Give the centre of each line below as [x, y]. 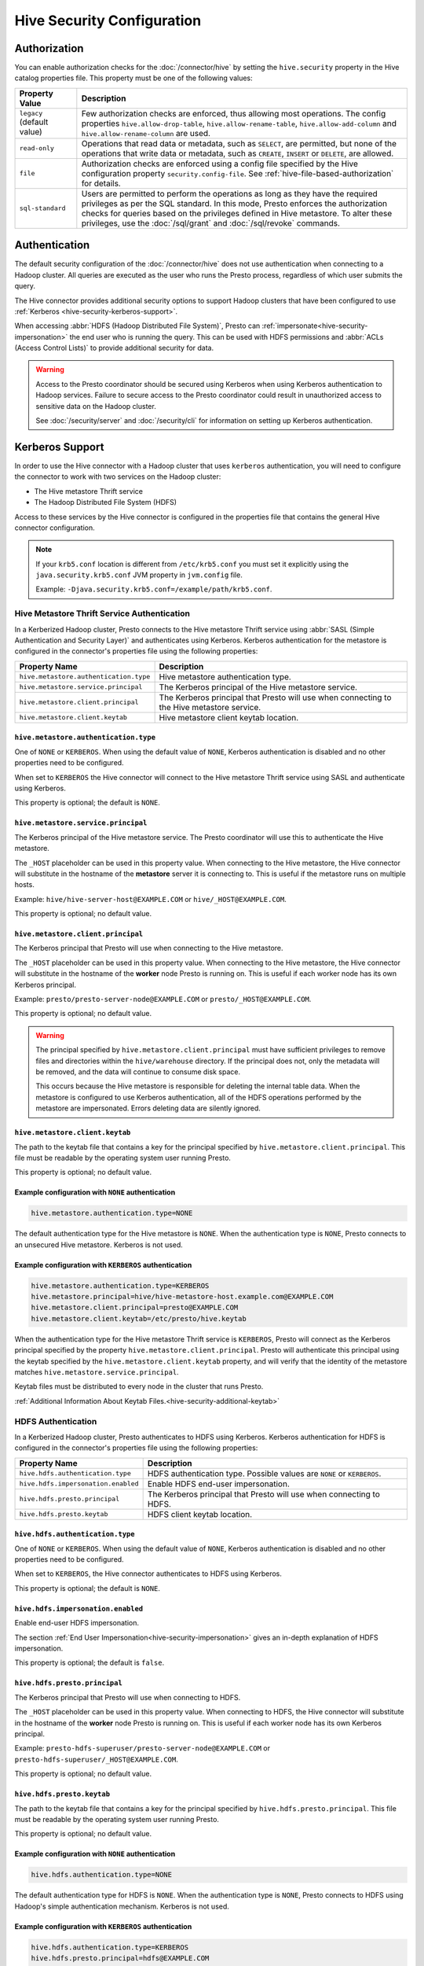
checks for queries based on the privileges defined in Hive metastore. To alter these [237, 213]
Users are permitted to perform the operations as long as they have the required [229, 193]
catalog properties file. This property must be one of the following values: [133, 78]
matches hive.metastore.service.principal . [97, 1372]
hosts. [24, 885]
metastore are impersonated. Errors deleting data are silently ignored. [148, 1108]
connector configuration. [55, 528]
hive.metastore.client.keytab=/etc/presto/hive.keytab [139, 1318]
